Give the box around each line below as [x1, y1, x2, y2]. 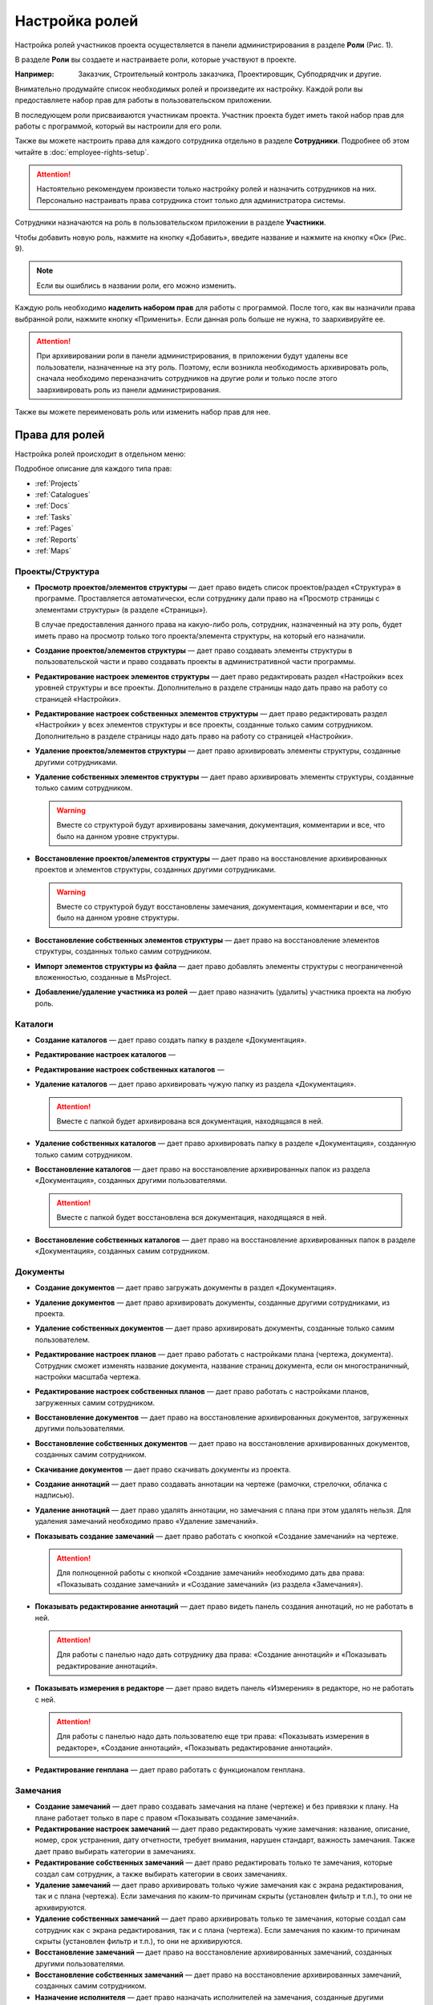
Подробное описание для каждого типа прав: [14, 464, 172, 473]
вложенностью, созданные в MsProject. [34, 973, 172, 982]
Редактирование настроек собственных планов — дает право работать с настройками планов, [34, 1387, 370, 1396]
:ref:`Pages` [34, 524, 74, 533]
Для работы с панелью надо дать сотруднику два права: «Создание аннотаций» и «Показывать [56, 1650, 387, 1659]
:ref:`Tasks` [34, 512, 72, 521]
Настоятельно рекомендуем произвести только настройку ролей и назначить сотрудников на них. [36, 184, 377, 194]
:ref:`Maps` [34, 545, 71, 555]
